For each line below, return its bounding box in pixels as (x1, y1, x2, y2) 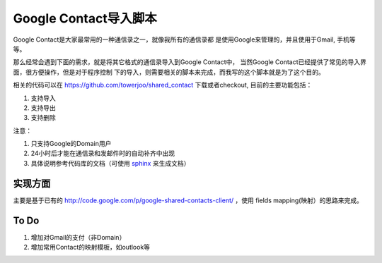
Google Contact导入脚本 (13, 11, 157, 26)
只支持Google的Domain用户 (30, 140, 112, 148)
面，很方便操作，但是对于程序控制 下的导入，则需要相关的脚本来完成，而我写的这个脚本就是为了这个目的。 (13, 68, 325, 76)
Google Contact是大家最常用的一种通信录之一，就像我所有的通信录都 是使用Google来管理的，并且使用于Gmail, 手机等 (13, 35, 356, 44)
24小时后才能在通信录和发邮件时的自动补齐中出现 (30, 149, 175, 158)
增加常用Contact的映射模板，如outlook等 (30, 243, 151, 252)
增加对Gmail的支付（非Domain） (30, 233, 126, 241)
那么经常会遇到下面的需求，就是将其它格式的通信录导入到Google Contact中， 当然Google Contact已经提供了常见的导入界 (13, 58, 367, 66)
